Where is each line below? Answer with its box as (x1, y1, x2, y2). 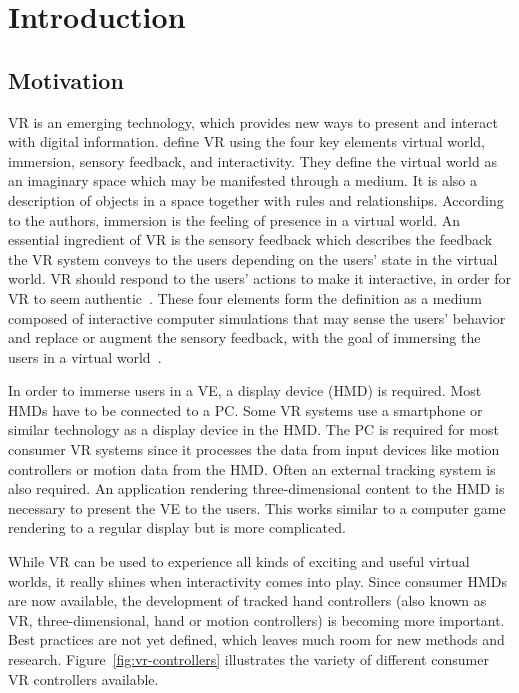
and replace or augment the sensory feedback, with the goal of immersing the (8, 327, 481, 348)
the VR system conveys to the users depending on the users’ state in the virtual (8, 248, 498, 269)
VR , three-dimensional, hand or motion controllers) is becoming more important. (8, 609, 505, 630)
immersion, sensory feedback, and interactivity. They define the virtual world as (8, 150, 497, 171)
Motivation (8, 64, 124, 95)
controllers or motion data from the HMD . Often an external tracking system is (8, 458, 496, 479)
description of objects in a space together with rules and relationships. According (8, 189, 504, 210)
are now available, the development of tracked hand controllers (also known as (8, 590, 487, 611)
